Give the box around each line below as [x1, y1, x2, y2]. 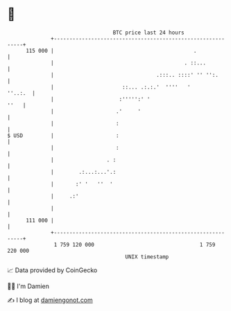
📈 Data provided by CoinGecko [7, 266, 98, 274]
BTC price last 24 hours [112, 29, 185, 36]
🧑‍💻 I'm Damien [7, 282, 50, 290]
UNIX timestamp [125, 253, 169, 260]
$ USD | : [7, 132, 119, 139]
